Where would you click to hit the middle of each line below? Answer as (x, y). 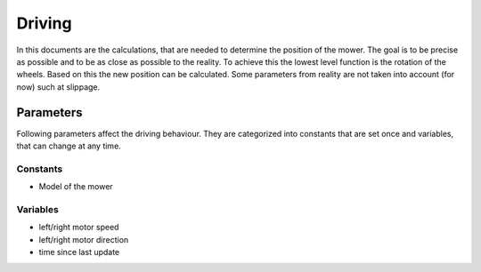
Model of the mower (76, 187)
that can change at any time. (69, 146)
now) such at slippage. (58, 87)
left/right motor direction (84, 239)
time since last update (79, 252)
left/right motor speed (79, 228)
